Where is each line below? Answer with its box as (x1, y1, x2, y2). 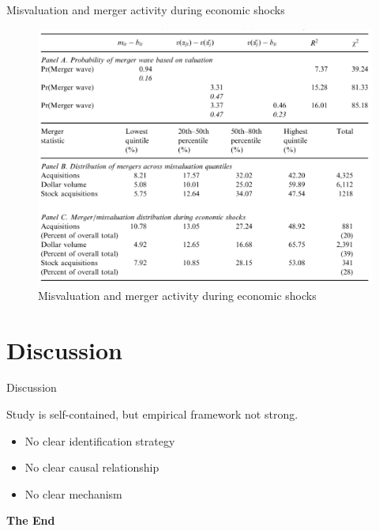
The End (6, 512, 55, 529)
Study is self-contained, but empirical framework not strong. (6, 406, 298, 423)
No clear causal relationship (24, 459, 159, 476)
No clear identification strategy (24, 432, 175, 449)
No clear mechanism (24, 485, 122, 502)
